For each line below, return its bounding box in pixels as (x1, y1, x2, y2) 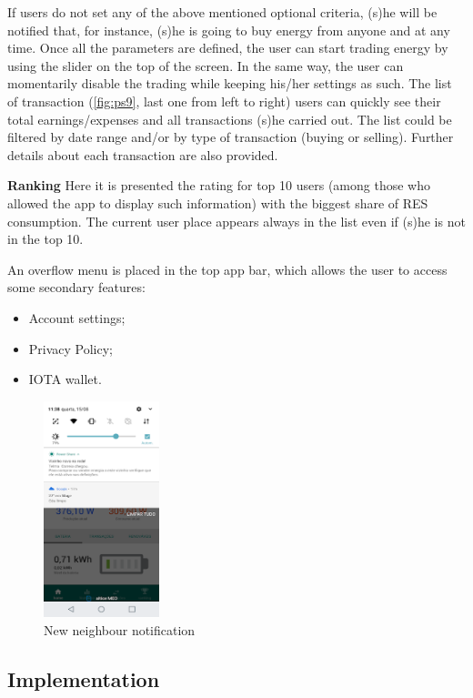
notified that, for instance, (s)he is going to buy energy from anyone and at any (7, 20, 450, 39)
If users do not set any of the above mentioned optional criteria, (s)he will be (7, 3, 438, 21)
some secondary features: (7, 278, 146, 297)
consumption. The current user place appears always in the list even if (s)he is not (7, 211, 466, 230)
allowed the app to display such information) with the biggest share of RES (7, 193, 428, 212)
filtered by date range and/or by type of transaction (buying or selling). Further (7, 127, 454, 147)
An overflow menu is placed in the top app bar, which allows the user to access (7, 259, 448, 278)
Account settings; (28, 308, 126, 327)
